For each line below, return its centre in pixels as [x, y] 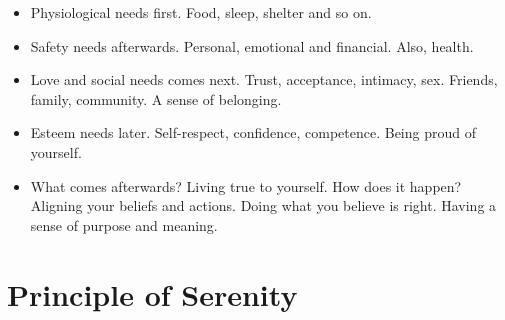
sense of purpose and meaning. [124, 224]
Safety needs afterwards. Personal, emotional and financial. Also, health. [252, 45]
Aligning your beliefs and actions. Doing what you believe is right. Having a [263, 205]
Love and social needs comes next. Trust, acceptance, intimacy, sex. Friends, [264, 79]
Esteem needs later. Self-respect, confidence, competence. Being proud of [253, 132]
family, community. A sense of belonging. [156, 98]
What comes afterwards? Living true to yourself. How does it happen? [246, 185]
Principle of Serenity [152, 293]
